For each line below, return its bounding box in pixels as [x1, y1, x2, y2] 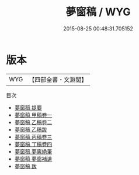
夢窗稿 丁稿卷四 [14, 140, 53, 147]
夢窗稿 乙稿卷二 [14, 118, 53, 126]
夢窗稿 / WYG [65, 5, 131, 19]
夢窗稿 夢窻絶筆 [14, 147, 53, 155]
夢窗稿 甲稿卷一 [14, 111, 53, 118]
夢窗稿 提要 [14, 104, 42, 111]
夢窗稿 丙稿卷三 [14, 133, 53, 140]
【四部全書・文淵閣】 [29, 76, 88, 84]
